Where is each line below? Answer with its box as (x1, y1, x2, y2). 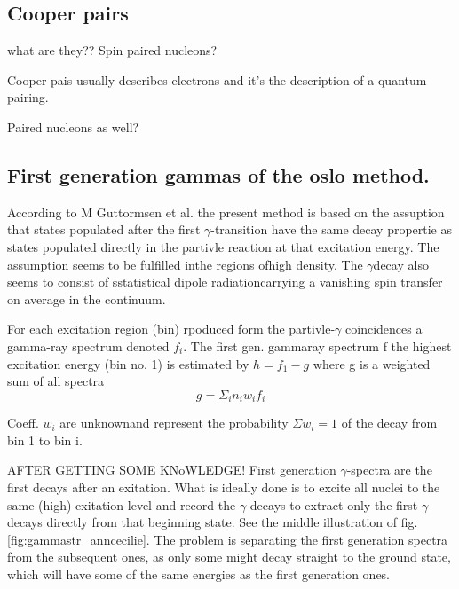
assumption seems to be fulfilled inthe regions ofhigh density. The (7, 255, 363, 273)
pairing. (7, 88, 49, 106)
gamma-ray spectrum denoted (7, 336, 170, 355)
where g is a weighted (313, 354, 431, 373)
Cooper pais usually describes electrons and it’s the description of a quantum (7, 70, 427, 89)
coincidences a (345, 319, 423, 338)
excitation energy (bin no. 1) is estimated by (7, 354, 249, 373)
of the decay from (341, 413, 438, 432)
